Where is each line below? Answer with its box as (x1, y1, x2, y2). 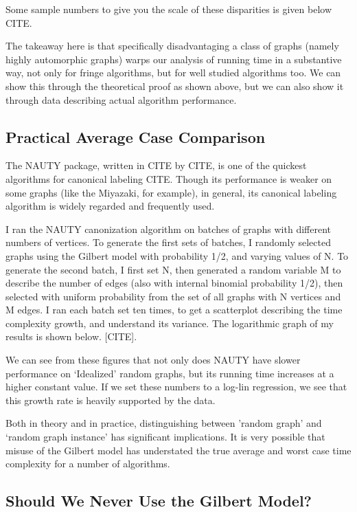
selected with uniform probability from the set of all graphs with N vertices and (5, 289, 341, 303)
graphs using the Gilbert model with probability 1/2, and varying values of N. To (5, 248, 349, 263)
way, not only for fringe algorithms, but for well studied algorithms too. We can (5, 65, 341, 80)
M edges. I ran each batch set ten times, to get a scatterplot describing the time (5, 302, 343, 317)
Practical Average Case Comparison (5, 126, 266, 147)
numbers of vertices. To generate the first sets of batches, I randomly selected (5, 235, 331, 249)
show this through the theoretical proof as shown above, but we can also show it (5, 78, 344, 93)
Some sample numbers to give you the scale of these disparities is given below (5, 2, 332, 16)
